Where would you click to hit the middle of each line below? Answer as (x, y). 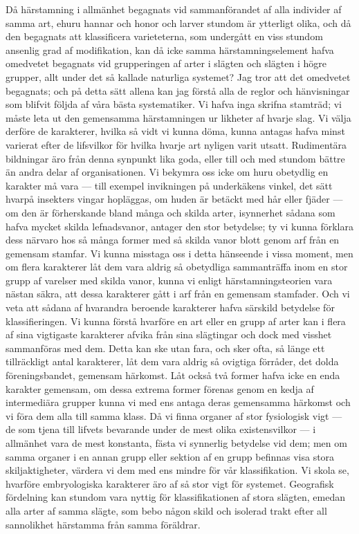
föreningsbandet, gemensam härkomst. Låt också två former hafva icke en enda (173, 375)
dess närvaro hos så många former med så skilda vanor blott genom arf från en (173, 240)
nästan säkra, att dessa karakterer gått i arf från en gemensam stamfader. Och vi (178, 294)
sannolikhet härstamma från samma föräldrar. (103, 524)
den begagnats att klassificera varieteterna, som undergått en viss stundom (164, 36)
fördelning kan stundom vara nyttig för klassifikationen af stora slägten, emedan (175, 497)
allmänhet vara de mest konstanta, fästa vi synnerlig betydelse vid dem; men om (176, 443)
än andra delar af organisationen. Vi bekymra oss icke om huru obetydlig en (167, 172)
